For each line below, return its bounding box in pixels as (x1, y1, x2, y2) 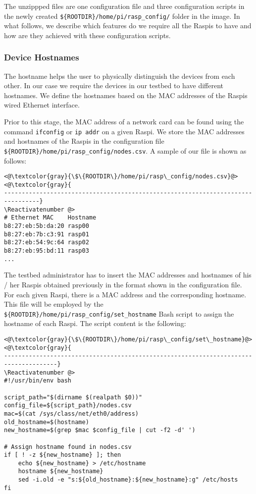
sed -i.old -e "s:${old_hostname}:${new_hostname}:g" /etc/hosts (18, 476, 238, 484)
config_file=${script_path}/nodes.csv (4, 402, 132, 409)
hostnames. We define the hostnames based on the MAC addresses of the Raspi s (4, 90, 248, 100)
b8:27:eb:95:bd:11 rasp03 (4, 247, 89, 255)
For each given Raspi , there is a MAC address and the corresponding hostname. (4, 289, 247, 299)
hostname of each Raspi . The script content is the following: (4, 318, 186, 329)
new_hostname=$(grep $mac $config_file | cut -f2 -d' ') (4, 427, 196, 434)
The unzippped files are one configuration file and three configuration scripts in (4, 1, 245, 11)
